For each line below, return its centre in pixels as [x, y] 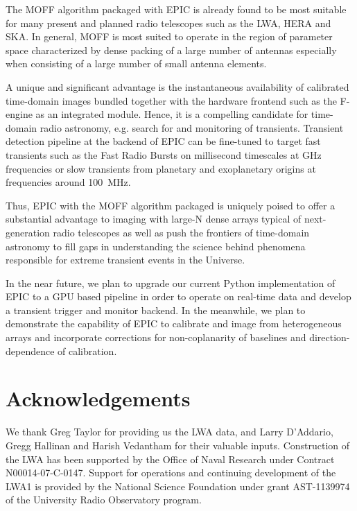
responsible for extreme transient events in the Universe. [125, 260]
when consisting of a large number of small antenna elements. [136, 63]
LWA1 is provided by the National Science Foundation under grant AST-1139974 [178, 486]
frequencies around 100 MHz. [68, 182]
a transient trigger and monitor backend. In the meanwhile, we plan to [156, 310]
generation [28, 232]
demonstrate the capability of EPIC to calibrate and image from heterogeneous [174, 323]
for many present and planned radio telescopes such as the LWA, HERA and [168, 23]
